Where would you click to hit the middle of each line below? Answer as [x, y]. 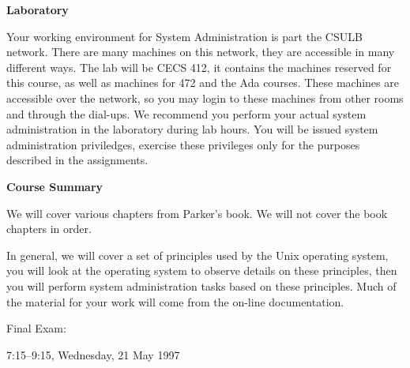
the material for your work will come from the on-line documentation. [175, 301]
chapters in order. [49, 229]
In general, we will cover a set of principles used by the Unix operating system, [197, 255]
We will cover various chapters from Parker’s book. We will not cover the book [197, 213]
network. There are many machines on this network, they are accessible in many [201, 52]
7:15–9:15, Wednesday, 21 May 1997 [93, 354]
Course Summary [55, 186]
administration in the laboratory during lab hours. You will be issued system [192, 129]
